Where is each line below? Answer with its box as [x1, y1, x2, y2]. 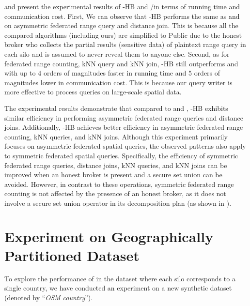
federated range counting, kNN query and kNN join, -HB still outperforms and [4, 58, 238, 68]
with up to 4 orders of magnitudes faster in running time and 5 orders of [4, 68, 220, 78]
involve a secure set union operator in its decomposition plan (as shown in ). [4, 198, 232, 208]
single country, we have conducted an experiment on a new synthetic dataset [4, 283, 232, 293]
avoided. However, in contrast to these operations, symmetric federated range [4, 179, 234, 189]
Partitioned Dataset [4, 245, 140, 265]
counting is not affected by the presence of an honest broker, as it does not [4, 188, 226, 199]
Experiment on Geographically [4, 226, 214, 246]
